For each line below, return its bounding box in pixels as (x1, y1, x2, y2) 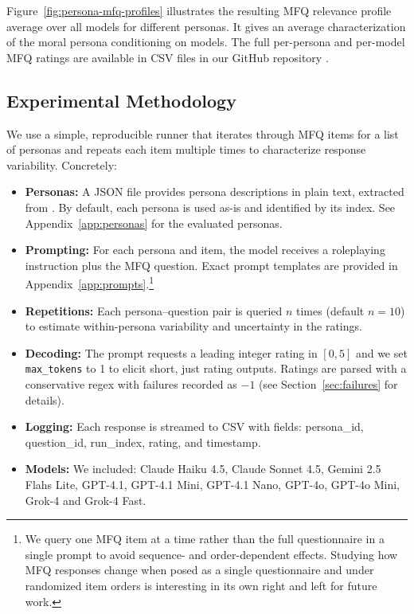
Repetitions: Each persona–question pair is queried (25, 302, 283, 319)
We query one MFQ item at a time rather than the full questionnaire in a (25, 530, 385, 547)
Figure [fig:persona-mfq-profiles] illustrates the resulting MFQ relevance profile (6, 2, 392, 18)
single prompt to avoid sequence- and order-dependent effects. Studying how (25, 546, 398, 562)
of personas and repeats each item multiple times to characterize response (6, 141, 366, 158)
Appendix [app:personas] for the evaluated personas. (25, 214, 283, 231)
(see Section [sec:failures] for (259, 376, 398, 393)
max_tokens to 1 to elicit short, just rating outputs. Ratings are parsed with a (25, 360, 407, 377)
